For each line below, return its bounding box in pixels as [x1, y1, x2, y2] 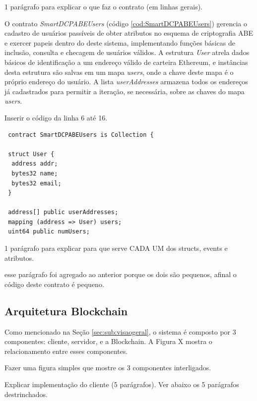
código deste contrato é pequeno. [4, 279, 104, 289]
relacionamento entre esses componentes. [4, 345, 128, 356]
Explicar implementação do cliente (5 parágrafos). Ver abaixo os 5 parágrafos [4, 379, 239, 390]
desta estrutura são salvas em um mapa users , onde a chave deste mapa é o [4, 66, 234, 77]
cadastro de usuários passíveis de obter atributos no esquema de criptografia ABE [4, 28, 253, 38]
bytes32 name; [11, 170, 58, 177]
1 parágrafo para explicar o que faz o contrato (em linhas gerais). [4, 1, 202, 11]
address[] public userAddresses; [8, 209, 119, 216]
